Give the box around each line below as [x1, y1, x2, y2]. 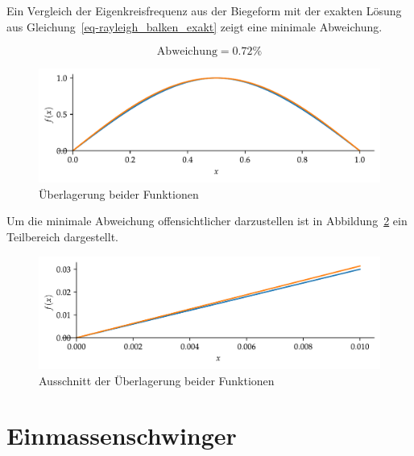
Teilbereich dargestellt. [6, 228, 118, 244]
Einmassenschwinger [6, 419, 237, 452]
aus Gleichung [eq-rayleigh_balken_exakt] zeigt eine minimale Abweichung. [6, 18, 383, 35]
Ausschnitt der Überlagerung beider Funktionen [39, 372, 275, 388]
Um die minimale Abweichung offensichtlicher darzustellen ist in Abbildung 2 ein [6, 212, 408, 229]
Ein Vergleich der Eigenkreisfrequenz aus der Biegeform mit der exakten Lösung [6, 2, 402, 18]
